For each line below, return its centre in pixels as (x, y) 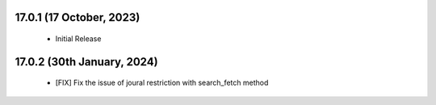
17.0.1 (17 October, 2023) (78, 17)
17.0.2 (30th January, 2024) (86, 62)
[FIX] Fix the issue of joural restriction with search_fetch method (162, 83)
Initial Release (78, 39)
